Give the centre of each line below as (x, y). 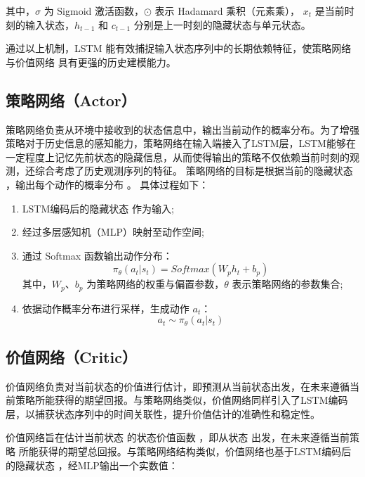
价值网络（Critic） (71, 356)
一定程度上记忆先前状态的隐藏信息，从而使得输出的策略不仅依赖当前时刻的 (178, 157)
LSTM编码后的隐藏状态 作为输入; (98, 208)
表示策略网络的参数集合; (287, 284)
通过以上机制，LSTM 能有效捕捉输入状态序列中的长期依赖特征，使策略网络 (179, 48)
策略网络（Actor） (71, 100)
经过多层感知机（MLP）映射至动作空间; (113, 232)
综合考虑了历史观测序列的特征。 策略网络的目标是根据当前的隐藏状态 (194, 171)
